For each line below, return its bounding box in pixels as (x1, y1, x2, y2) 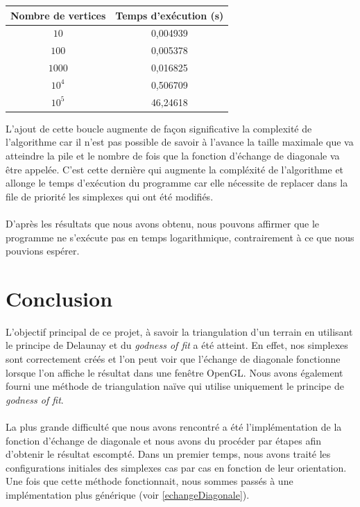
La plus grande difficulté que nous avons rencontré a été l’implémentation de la (6, 420, 342, 434)
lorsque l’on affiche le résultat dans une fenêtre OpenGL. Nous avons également (6, 365, 343, 379)
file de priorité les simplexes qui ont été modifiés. (6, 189, 214, 203)
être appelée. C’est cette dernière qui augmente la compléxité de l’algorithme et (6, 162, 344, 176)
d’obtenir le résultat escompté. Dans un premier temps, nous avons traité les (6, 447, 331, 461)
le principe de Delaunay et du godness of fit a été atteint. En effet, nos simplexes (6, 338, 348, 352)
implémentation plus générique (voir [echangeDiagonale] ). (6, 488, 250, 501)
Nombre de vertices (10, 8, 106, 22)
